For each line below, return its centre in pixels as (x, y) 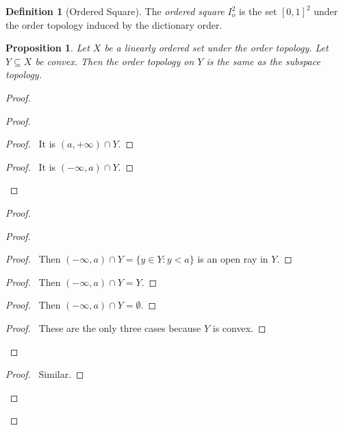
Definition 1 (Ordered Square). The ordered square (115, 11)
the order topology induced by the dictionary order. (114, 24)
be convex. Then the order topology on (115, 61)
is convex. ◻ (239, 327)
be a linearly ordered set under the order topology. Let (216, 48)
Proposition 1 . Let (48, 48)
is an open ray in (233, 259)
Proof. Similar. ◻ (45, 374)
